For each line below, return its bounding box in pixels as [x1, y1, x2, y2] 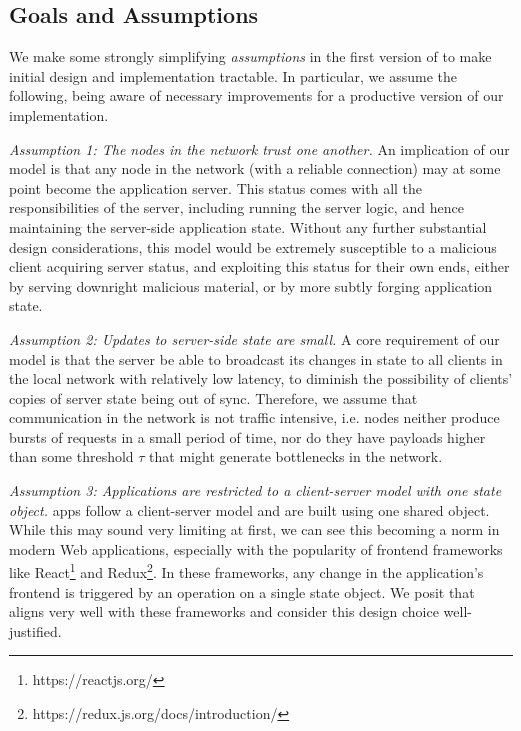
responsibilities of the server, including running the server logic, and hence [9, 197, 464, 218]
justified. [9, 620, 62, 641]
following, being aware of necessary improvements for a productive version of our [9, 85, 504, 106]
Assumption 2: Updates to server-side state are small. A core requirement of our [9, 328, 500, 349]
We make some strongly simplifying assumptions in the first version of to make [9, 46, 492, 67]
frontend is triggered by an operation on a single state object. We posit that [9, 581, 475, 602]
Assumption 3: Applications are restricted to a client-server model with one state [9, 480, 502, 501]
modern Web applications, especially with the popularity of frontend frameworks [9, 538, 503, 559]
